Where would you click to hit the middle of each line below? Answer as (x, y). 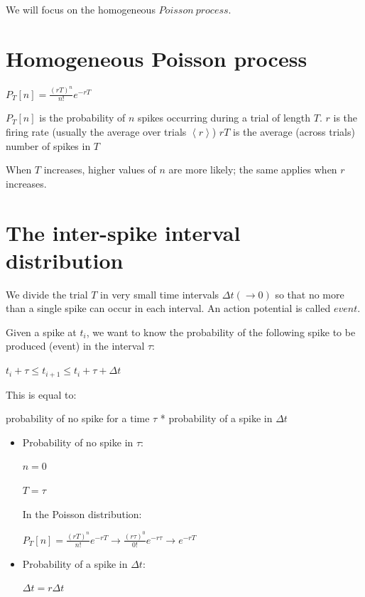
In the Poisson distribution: (82, 513)
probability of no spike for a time (78, 418)
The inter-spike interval (123, 232)
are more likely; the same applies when (253, 170)
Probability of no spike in (78, 442)
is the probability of (82, 118)
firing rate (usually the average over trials (96, 132)
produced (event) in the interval (75, 346)
